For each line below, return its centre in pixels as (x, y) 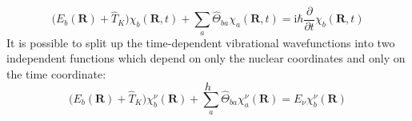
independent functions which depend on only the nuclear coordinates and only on (206, 58)
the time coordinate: (56, 74)
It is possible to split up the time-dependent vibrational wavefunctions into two (201, 42)
